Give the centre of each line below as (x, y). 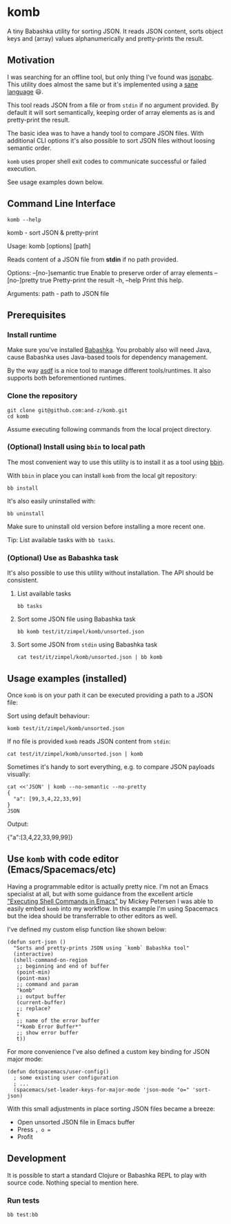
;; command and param (47, 984)
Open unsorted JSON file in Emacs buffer (76, 1122)
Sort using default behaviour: (49, 716)
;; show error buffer (47, 1032)
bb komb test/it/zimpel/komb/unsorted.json (81, 632)
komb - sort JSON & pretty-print (53, 232)
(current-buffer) (41, 1002)
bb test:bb (23, 1214)
